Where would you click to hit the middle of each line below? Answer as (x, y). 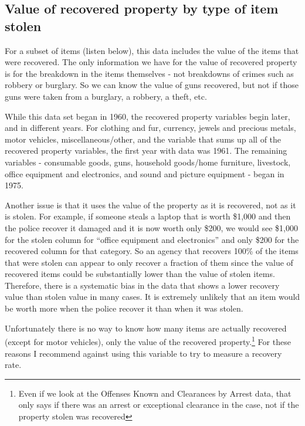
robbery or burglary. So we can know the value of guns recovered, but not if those (152, 85)
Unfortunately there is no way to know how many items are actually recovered (146, 328)
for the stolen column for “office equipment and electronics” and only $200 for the (152, 239)
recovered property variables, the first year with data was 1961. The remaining (146, 151)
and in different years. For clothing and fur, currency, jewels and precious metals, (150, 128)
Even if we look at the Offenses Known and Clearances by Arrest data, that (155, 393)
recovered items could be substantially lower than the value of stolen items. (140, 274)
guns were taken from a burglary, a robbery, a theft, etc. (106, 96)
